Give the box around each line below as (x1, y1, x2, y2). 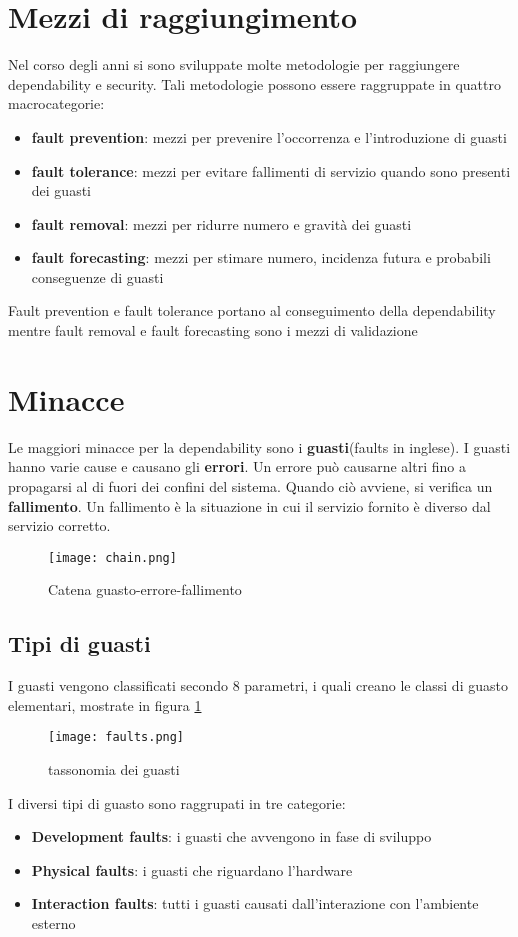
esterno (31, 913, 76, 934)
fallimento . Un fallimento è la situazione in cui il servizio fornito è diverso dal (8, 495, 491, 516)
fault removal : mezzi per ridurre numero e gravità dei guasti (31, 213, 412, 234)
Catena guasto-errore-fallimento (48, 579, 242, 600)
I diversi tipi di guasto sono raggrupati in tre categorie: (8, 792, 346, 813)
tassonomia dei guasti (48, 759, 180, 780)
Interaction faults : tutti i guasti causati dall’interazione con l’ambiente (31, 893, 479, 914)
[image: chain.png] (48, 550, 177, 565)
